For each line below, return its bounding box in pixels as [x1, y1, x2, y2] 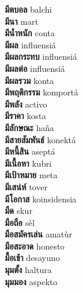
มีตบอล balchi [5, 3, 52, 15]
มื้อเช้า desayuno [5, 251, 60, 264]
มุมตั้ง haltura [5, 263, 52, 276]
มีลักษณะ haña [5, 121, 54, 134]
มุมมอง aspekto [5, 275, 58, 288]
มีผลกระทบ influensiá [5, 50, 77, 63]
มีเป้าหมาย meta [5, 169, 58, 181]
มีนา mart [5, 14, 38, 27]
